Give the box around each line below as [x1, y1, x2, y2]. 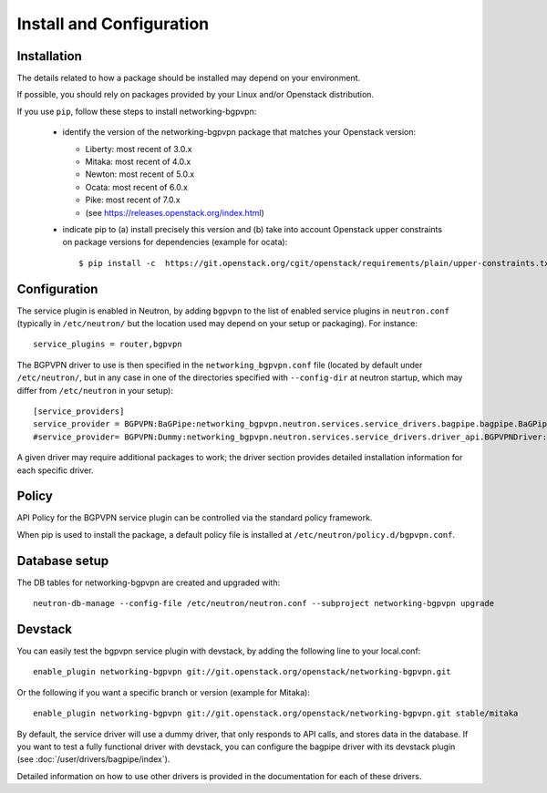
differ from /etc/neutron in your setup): [16, 385, 173, 396]
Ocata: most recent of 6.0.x [85, 181, 189, 192]
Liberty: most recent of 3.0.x [85, 143, 192, 154]
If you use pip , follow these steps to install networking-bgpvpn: [16, 106, 257, 117]
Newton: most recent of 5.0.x [85, 169, 195, 180]
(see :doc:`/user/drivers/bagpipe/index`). [16, 754, 170, 765]
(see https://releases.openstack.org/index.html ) [85, 207, 264, 218]
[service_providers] [33, 407, 125, 417]
